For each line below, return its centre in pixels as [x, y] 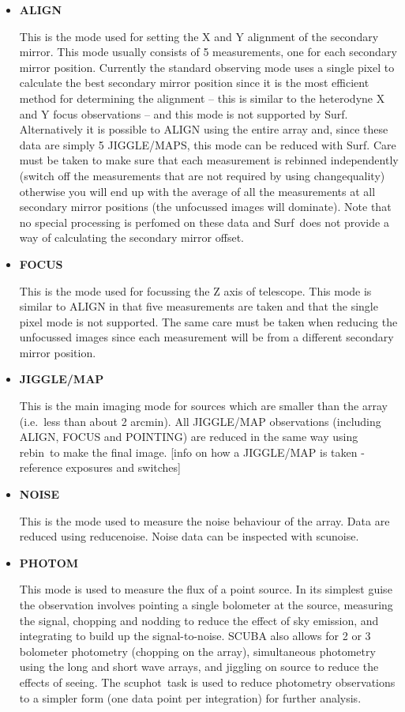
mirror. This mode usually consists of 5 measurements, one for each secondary [208, 52]
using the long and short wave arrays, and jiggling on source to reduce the [199, 667]
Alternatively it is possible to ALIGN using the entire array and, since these [204, 129]
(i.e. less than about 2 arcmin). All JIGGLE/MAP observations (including [200, 421]
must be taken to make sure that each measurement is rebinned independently [209, 160]
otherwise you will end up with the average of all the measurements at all [197, 191]
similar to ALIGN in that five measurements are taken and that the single [199, 306]
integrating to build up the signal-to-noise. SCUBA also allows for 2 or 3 [195, 636]
